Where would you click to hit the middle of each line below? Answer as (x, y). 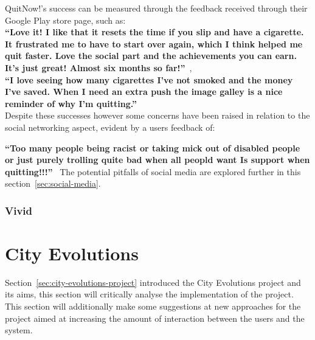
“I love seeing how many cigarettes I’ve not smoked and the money (149, 79)
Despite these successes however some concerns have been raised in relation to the (157, 115)
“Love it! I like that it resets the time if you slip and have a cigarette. (154, 32)
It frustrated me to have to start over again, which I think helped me (154, 43)
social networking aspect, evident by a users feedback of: (110, 127)
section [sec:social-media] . (53, 183)
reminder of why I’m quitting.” (71, 103)
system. (19, 330)
